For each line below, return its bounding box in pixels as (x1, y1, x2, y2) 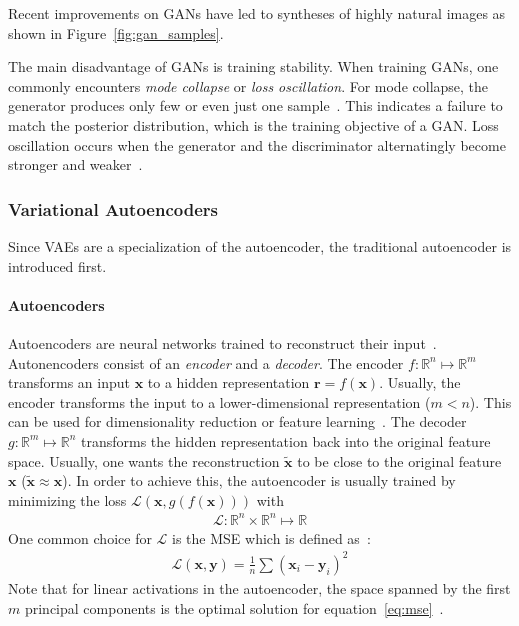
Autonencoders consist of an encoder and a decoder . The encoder (8, 352, 404, 373)
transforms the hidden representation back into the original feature (80, 430, 491, 451)
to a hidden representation (147, 372, 310, 393)
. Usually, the (379, 372, 461, 393)
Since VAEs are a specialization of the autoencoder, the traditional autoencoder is (8, 235, 512, 256)
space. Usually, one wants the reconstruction (8, 450, 280, 471)
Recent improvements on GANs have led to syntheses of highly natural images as (8, 3, 506, 23)
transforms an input (8, 372, 130, 393)
